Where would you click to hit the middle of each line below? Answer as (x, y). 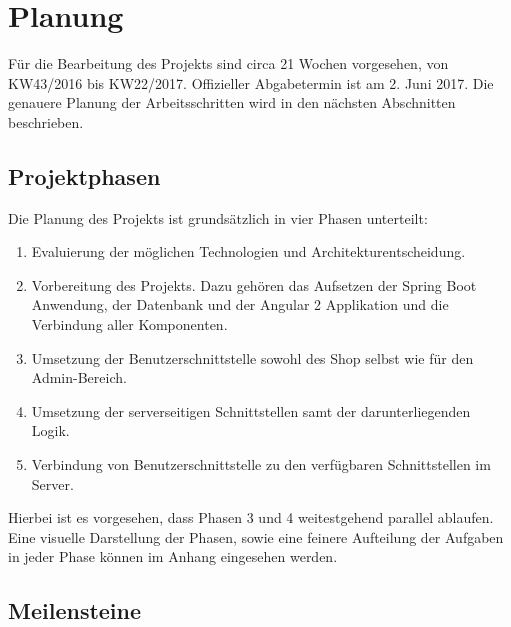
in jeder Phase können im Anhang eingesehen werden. (173, 556)
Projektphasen (84, 175)
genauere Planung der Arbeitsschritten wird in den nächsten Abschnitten (232, 102)
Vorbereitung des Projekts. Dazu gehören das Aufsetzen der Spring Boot (254, 284)
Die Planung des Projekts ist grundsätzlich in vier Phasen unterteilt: (218, 217)
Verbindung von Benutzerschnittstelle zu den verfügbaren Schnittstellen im (261, 464)
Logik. (50, 430)
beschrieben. (46, 121)
